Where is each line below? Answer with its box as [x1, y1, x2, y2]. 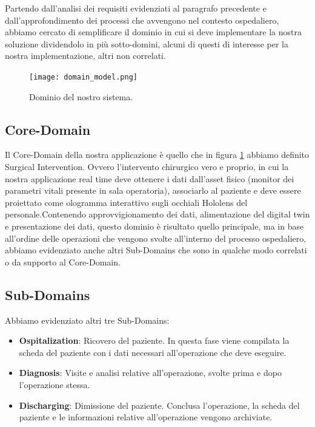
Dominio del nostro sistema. [29, 90, 133, 103]
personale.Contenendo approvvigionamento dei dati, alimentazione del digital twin [5, 208, 310, 220]
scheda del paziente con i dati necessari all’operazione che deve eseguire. [19, 346, 287, 358]
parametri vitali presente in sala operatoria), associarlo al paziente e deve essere [5, 184, 301, 197]
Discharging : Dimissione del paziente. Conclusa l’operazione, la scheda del [19, 398, 300, 411]
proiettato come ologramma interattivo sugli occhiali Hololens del [5, 196, 248, 208]
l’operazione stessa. [19, 378, 90, 391]
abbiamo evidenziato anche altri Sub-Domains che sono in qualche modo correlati [5, 244, 307, 256]
